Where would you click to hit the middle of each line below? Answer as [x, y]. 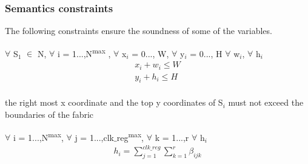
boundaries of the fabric [49, 114]
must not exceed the [266, 102]
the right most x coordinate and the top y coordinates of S [114, 102]
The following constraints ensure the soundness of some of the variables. [139, 31]
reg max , [130, 136]
